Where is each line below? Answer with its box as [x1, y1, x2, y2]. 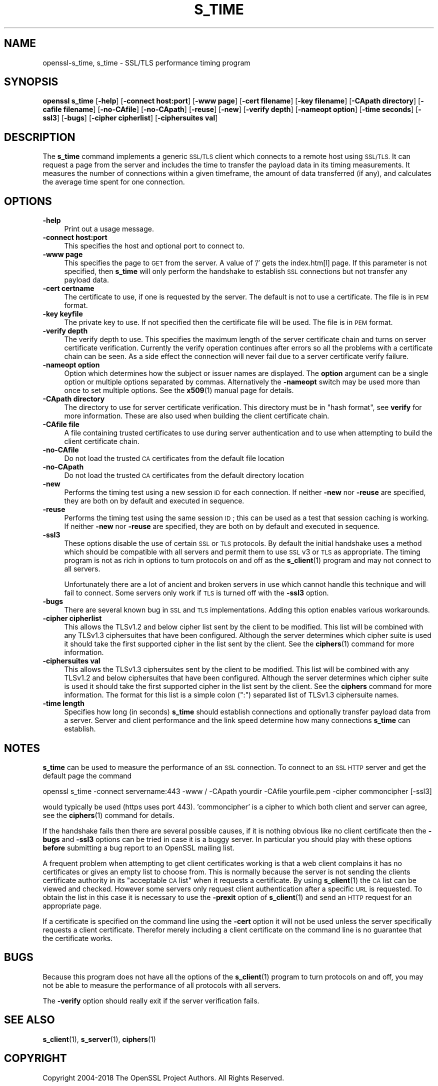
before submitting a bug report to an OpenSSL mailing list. [42, 843, 234, 852]
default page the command [42, 771, 132, 780]
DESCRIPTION [4, 130, 75, 143]
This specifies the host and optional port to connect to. [64, 241, 245, 250]
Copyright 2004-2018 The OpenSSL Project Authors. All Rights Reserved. [42, 1073, 284, 1082]
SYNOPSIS [4, 75, 58, 88]
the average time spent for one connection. [42, 177, 185, 186]
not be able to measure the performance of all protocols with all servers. [42, 980, 281, 989]
